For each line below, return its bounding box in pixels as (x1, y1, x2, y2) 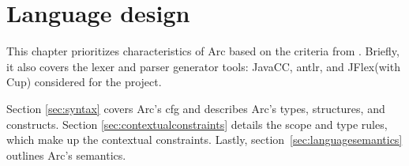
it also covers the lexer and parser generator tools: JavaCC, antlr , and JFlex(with (6, 58, 400, 74)
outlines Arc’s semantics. (6, 146, 126, 163)
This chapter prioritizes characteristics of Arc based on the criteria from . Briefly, (6, 43, 400, 59)
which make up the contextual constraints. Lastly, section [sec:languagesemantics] (6, 131, 403, 148)
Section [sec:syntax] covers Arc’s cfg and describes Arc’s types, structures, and (6, 100, 385, 116)
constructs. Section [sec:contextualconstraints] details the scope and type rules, (6, 115, 388, 132)
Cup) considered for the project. (6, 74, 162, 90)
